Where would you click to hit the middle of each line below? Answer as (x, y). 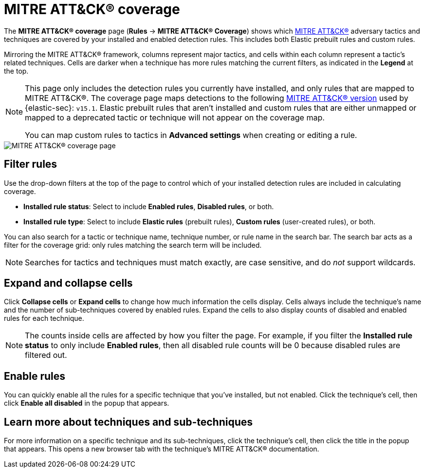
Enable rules (35, 376)
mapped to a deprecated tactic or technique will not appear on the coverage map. (175, 117)
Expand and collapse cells (68, 283)
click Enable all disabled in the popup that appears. (87, 403)
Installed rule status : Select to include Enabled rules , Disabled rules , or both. (149, 206)
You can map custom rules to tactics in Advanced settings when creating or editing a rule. (191, 135)
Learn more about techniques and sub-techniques (129, 422)
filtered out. (46, 355)
